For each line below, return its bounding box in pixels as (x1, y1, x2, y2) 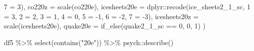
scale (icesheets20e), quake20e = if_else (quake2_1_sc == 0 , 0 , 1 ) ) (4, 21, 206, 31)
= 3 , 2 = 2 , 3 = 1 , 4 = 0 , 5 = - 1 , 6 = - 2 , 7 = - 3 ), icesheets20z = (4, 11, 199, 21)
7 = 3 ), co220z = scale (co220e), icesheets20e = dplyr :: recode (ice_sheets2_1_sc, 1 (4, 1, 251, 11)
